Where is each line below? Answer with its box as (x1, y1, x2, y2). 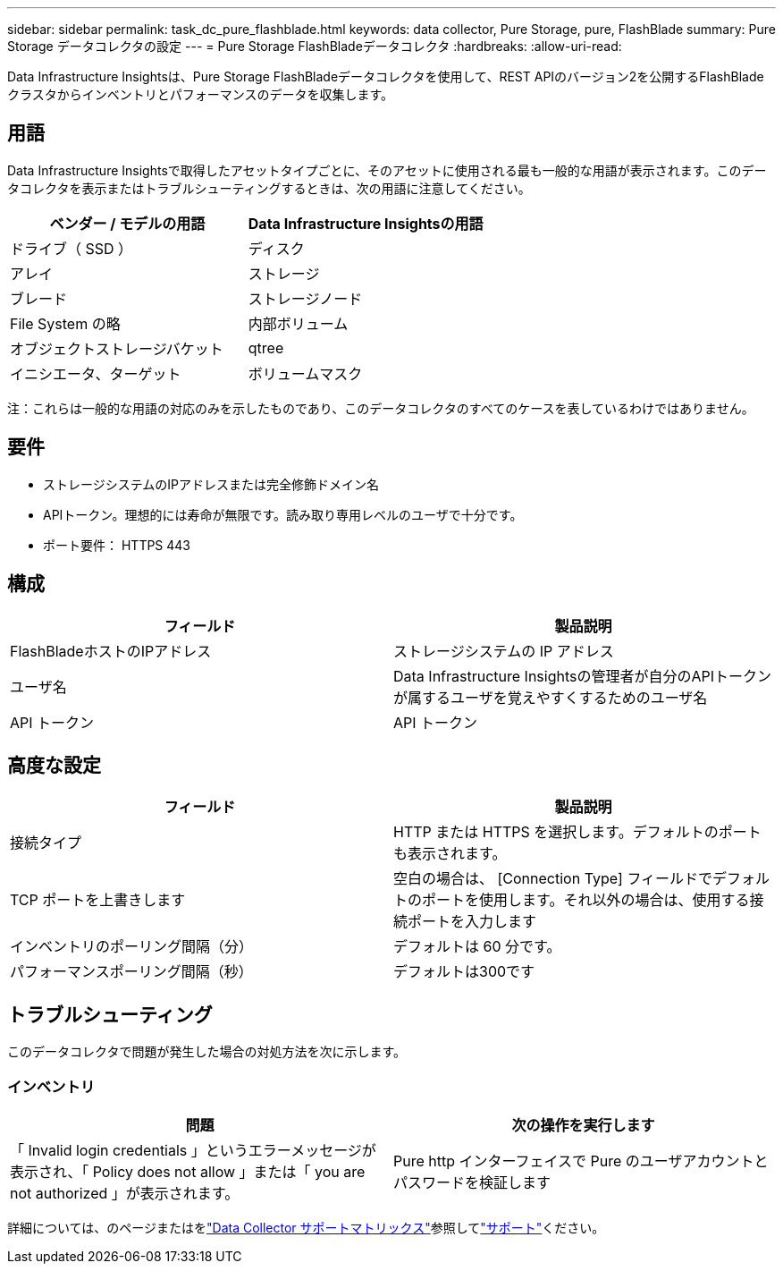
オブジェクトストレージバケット (10, 339, 223, 358)
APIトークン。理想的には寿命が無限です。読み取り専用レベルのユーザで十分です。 (43, 506, 523, 522)
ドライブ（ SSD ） (10, 239, 133, 258)
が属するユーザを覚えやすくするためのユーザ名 (393, 688, 708, 707)
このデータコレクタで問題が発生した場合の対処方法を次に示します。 (7, 1044, 407, 1060)
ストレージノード (248, 289, 363, 308)
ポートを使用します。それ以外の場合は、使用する (422, 891, 750, 910)
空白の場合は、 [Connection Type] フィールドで (393, 869, 713, 888)
